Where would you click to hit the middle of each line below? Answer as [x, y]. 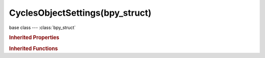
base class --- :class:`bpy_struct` [42, 28]
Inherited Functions [34, 48]
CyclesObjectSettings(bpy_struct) [80, 13]
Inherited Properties [34, 38]
